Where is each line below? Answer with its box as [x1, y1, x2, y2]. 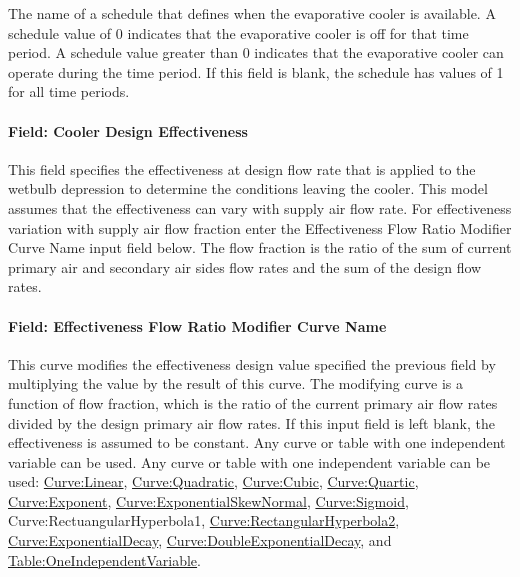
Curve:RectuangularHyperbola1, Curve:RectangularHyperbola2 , [8, 510, 400, 531]
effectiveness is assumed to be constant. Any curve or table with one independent [8, 432, 506, 453]
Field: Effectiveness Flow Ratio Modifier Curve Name [8, 315, 387, 336]
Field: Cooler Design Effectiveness [8, 120, 248, 141]
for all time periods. [8, 81, 130, 102]
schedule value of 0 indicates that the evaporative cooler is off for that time [8, 22, 469, 43]
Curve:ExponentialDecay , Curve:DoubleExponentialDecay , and [8, 530, 392, 551]
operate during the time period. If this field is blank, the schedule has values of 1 [8, 61, 504, 82]
